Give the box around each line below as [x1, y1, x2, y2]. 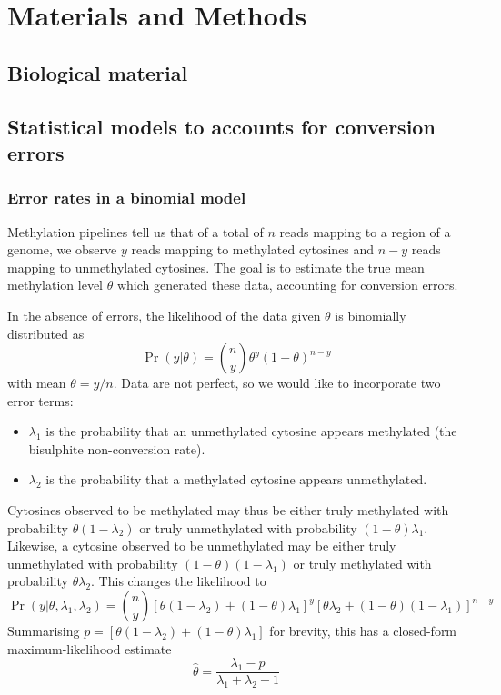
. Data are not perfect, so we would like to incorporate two [113, 373, 441, 392]
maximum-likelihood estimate [7, 639, 172, 658]
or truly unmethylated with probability [139, 518, 357, 537]
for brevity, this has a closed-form [269, 621, 457, 640]
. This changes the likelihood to [91, 571, 266, 591]
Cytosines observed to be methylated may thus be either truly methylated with [7, 501, 449, 520]
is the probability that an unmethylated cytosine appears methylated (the [45, 422, 457, 441]
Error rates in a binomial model [7, 186, 246, 209]
